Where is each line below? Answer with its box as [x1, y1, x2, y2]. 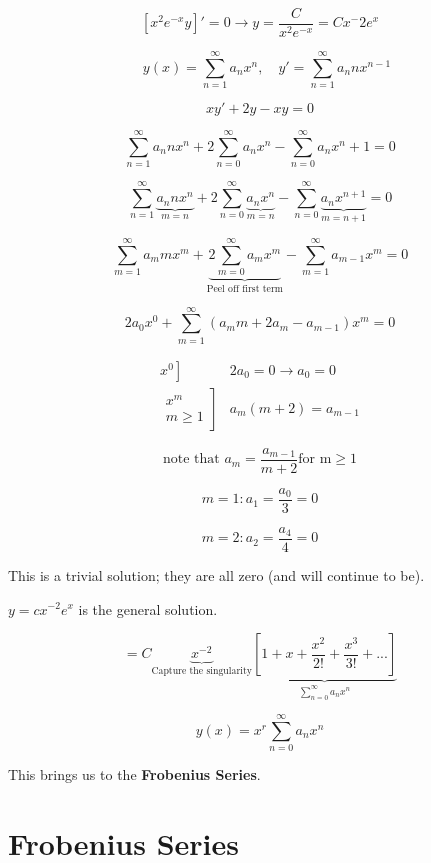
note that [162, 452, 220, 467]
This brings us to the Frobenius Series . [8, 764, 261, 785]
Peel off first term [206, 284, 283, 295]
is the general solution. [78, 598, 218, 619]
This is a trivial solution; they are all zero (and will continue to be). [8, 564, 425, 585]
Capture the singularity [151, 666, 252, 677]
